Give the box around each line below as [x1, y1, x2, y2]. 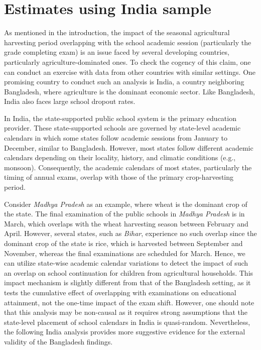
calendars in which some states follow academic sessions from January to [4, 133, 227, 143]
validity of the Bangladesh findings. [4, 336, 113, 346]
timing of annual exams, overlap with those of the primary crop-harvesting [4, 172, 234, 182]
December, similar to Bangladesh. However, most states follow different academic [4, 142, 253, 153]
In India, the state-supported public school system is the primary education [4, 112, 236, 123]
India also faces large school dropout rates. [4, 96, 136, 106]
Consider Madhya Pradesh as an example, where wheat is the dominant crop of [4, 198, 247, 209]
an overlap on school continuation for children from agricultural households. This [4, 267, 253, 278]
